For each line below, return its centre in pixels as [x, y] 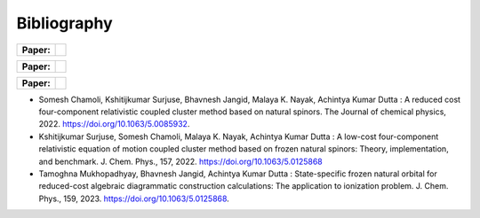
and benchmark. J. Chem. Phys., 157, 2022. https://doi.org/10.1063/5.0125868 [181, 161]
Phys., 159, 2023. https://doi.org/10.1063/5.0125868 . [134, 199]
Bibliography [64, 23]
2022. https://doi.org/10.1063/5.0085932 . [114, 124]
